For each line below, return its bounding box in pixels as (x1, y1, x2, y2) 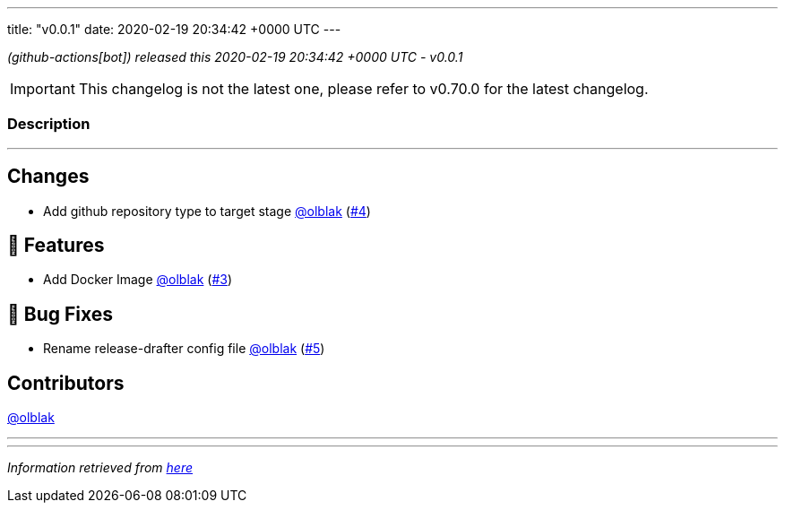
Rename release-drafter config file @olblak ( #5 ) (43, 341, 325, 357)
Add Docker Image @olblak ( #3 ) (43, 272, 233, 288)
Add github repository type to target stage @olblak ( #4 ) (43, 203, 371, 219)
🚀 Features (7, 234, 105, 257)
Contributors (7, 371, 125, 394)
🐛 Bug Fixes (7, 302, 114, 325)
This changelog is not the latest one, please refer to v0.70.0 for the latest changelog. (78, 80, 649, 98)
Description (7, 115, 91, 134)
